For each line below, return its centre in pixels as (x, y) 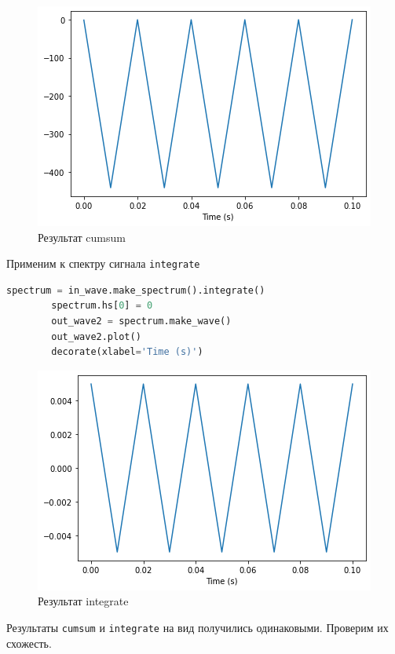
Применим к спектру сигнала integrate (103, 263)
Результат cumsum (82, 237)
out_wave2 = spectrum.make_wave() (141, 322)
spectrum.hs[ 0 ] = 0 (102, 306)
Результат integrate (83, 601)
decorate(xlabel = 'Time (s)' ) (127, 352)
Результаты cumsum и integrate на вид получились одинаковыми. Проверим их (197, 627)
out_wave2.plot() (96, 336)
